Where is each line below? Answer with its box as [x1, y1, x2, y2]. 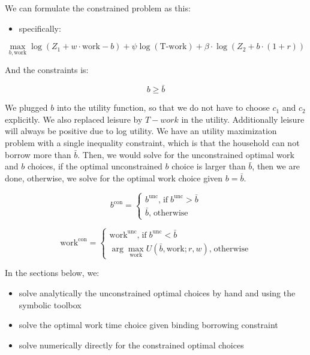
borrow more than [5, 148, 71, 160]
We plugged [5, 101, 48, 114]
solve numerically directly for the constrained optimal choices [19, 338, 244, 351]
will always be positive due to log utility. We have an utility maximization [5, 125, 277, 137]
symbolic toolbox [19, 298, 82, 311]
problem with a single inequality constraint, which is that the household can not [5, 136, 300, 148]
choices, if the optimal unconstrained [27, 160, 162, 172]
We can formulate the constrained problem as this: [5, 2, 191, 14]
